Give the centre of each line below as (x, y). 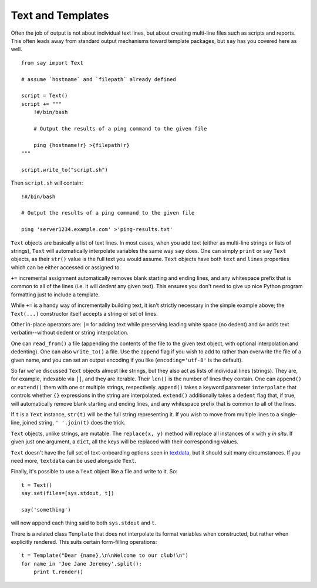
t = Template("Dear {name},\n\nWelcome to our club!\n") (105, 555)
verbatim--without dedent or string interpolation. (70, 333)
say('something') (46, 510)
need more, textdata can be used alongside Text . (74, 460)
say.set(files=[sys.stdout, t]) (68, 493)
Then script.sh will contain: (47, 183)
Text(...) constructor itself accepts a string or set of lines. (84, 313)
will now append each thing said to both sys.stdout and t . (84, 523)
